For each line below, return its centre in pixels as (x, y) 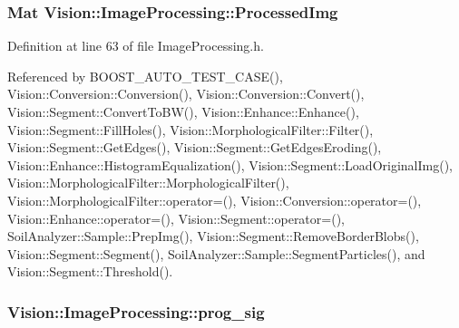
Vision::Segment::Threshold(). (90, 271)
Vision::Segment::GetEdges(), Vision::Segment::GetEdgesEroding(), (195, 147)
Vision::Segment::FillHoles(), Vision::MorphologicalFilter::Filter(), (190, 129)
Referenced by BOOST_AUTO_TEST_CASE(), (145, 76)
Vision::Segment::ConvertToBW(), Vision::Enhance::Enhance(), (183, 111)
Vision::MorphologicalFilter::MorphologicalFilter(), (148, 183)
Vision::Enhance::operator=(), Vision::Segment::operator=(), (176, 218)
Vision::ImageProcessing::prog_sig (136, 311)
